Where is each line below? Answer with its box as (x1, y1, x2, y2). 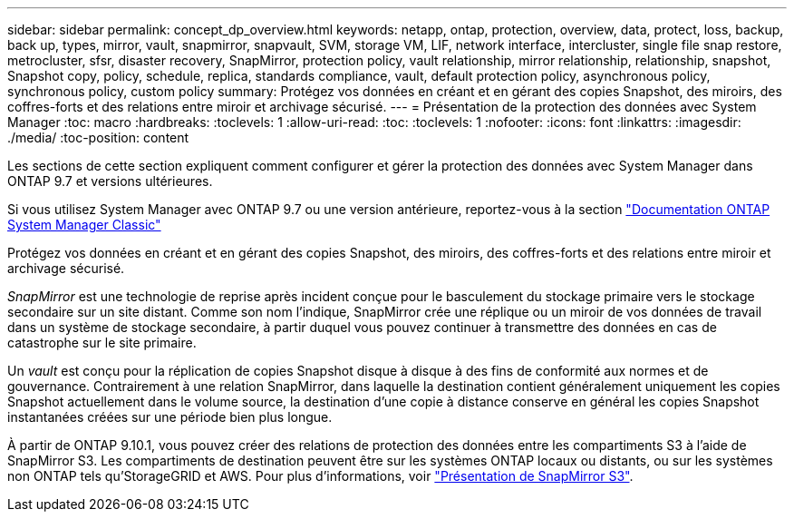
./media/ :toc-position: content (7, 130, 189, 145)
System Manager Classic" (7, 217, 161, 232)
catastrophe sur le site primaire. (7, 335, 197, 350)
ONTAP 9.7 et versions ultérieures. (7, 173, 213, 189)
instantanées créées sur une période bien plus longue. (7, 409, 333, 425)
